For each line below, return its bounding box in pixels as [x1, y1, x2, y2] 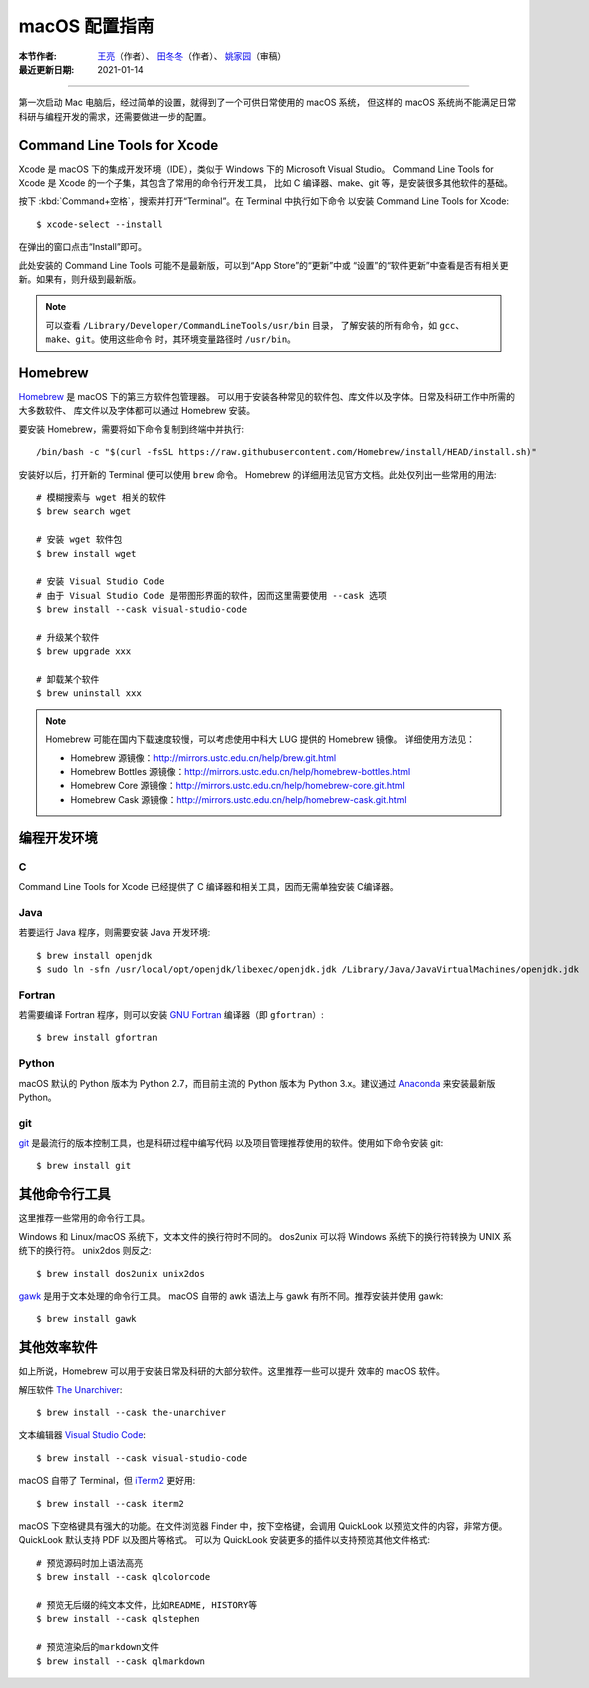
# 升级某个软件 [36, 631, 100, 643]
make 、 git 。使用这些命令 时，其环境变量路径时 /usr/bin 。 [45, 333, 297, 345]
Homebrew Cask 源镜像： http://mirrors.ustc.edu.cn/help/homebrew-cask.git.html [70, 793, 407, 805]
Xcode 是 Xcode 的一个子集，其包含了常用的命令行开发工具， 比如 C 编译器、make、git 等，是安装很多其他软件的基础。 [18, 177, 514, 189]
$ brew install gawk [36, 1313, 137, 1325]
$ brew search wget [36, 506, 132, 517]
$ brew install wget [36, 548, 137, 559]
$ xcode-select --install [36, 218, 164, 230]
